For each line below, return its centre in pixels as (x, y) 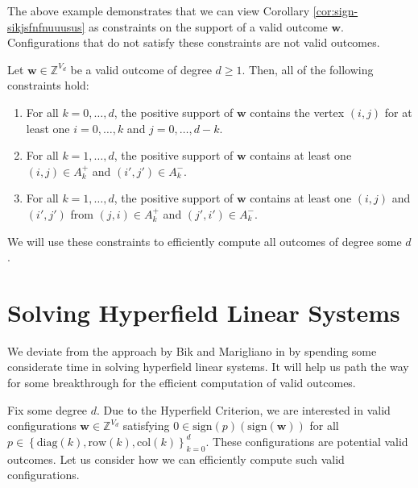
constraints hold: (48, 85)
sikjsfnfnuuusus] (46, 26)
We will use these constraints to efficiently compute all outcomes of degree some (205, 241)
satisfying (146, 425)
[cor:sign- (335, 10)
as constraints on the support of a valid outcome (208, 26)
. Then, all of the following (308, 69)
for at (398, 112)
